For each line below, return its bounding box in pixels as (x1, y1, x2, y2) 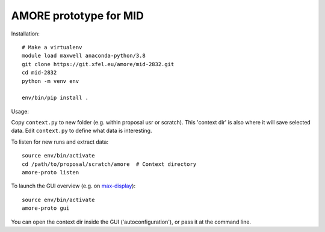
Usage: (11, 108, 29, 115)
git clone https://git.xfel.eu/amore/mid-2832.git (22, 61, 175, 67)
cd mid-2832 (22, 69, 57, 76)
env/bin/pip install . (22, 94, 89, 102)
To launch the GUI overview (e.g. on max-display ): (11, 182, 135, 189)
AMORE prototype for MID (11, 9, 144, 22)
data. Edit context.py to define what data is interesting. (11, 127, 152, 135)
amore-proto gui (22, 205, 70, 212)
